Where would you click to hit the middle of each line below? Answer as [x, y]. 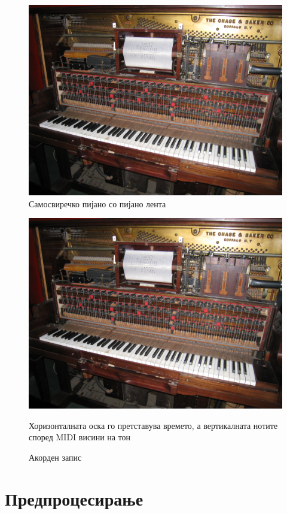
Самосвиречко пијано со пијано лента [97, 203]
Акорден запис [55, 457]
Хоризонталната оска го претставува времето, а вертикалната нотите [153, 425]
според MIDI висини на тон [80, 437]
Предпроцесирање [74, 498]
